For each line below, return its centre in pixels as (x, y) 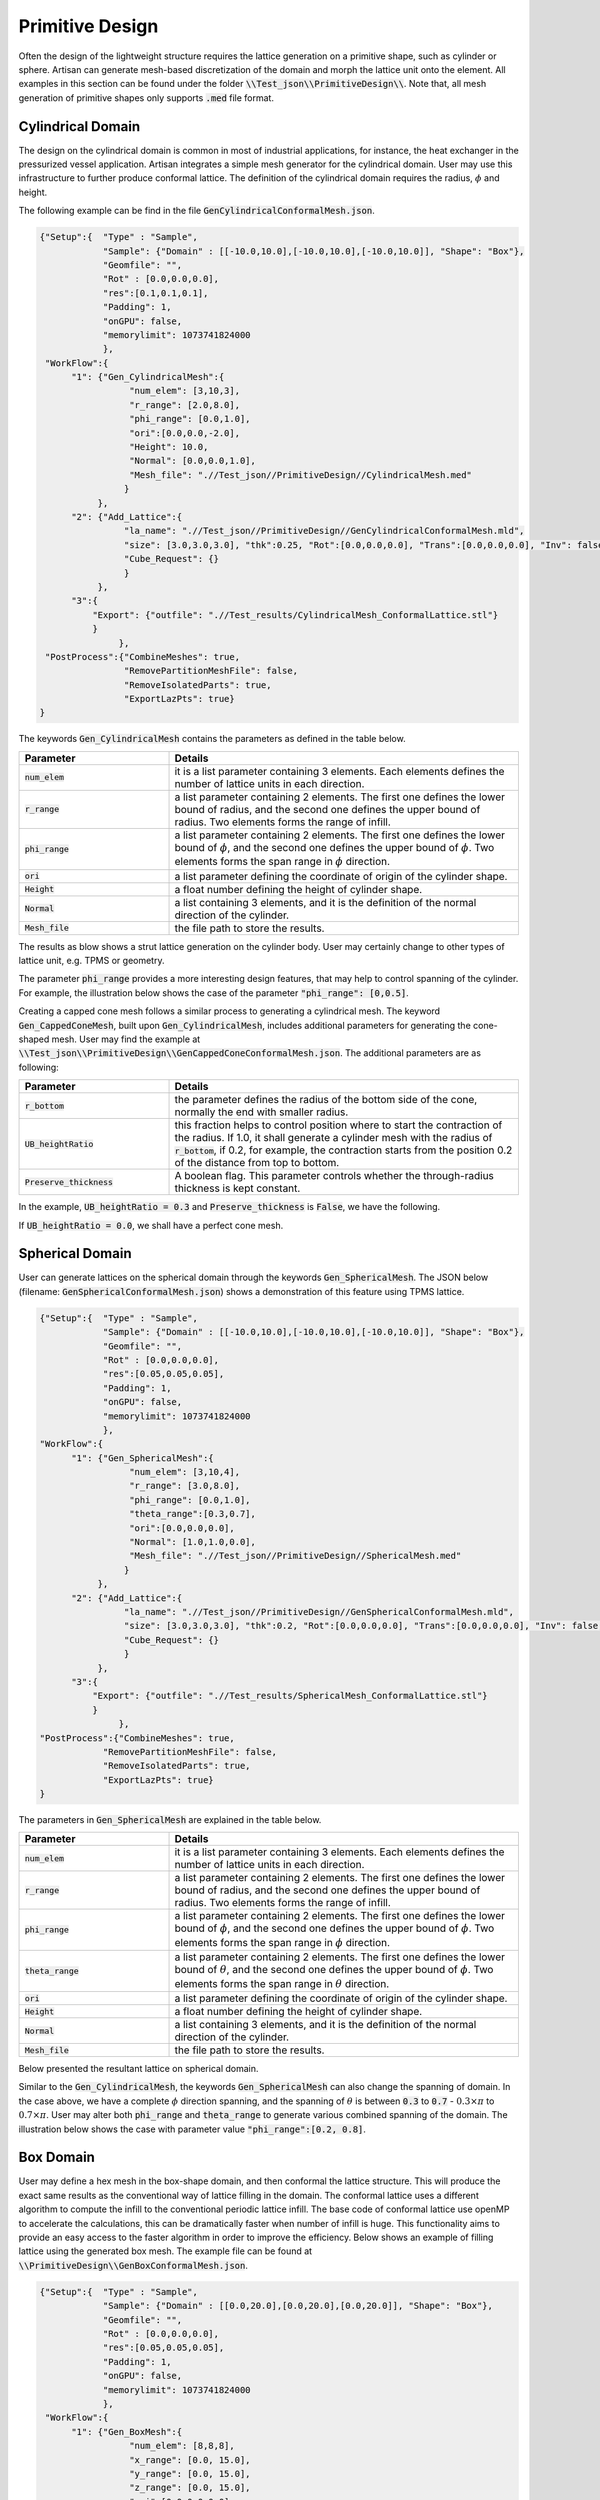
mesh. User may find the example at (126, 1039)
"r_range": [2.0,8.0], (184, 404)
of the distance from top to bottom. (257, 1163)
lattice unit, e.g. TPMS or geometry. (91, 960)
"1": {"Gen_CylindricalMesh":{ (148, 377)
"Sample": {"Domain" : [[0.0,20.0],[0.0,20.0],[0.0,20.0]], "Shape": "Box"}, (298, 2306)
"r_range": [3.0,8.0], (184, 1486)
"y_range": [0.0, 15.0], (189, 2473)
